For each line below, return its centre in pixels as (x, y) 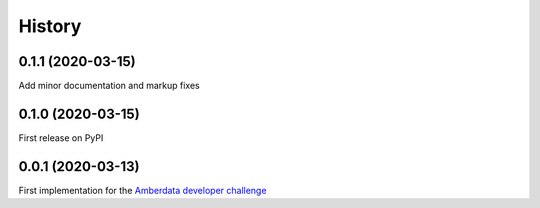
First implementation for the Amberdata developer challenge (142, 190)
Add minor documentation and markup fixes (109, 86)
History (50, 26)
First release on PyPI (61, 137)
